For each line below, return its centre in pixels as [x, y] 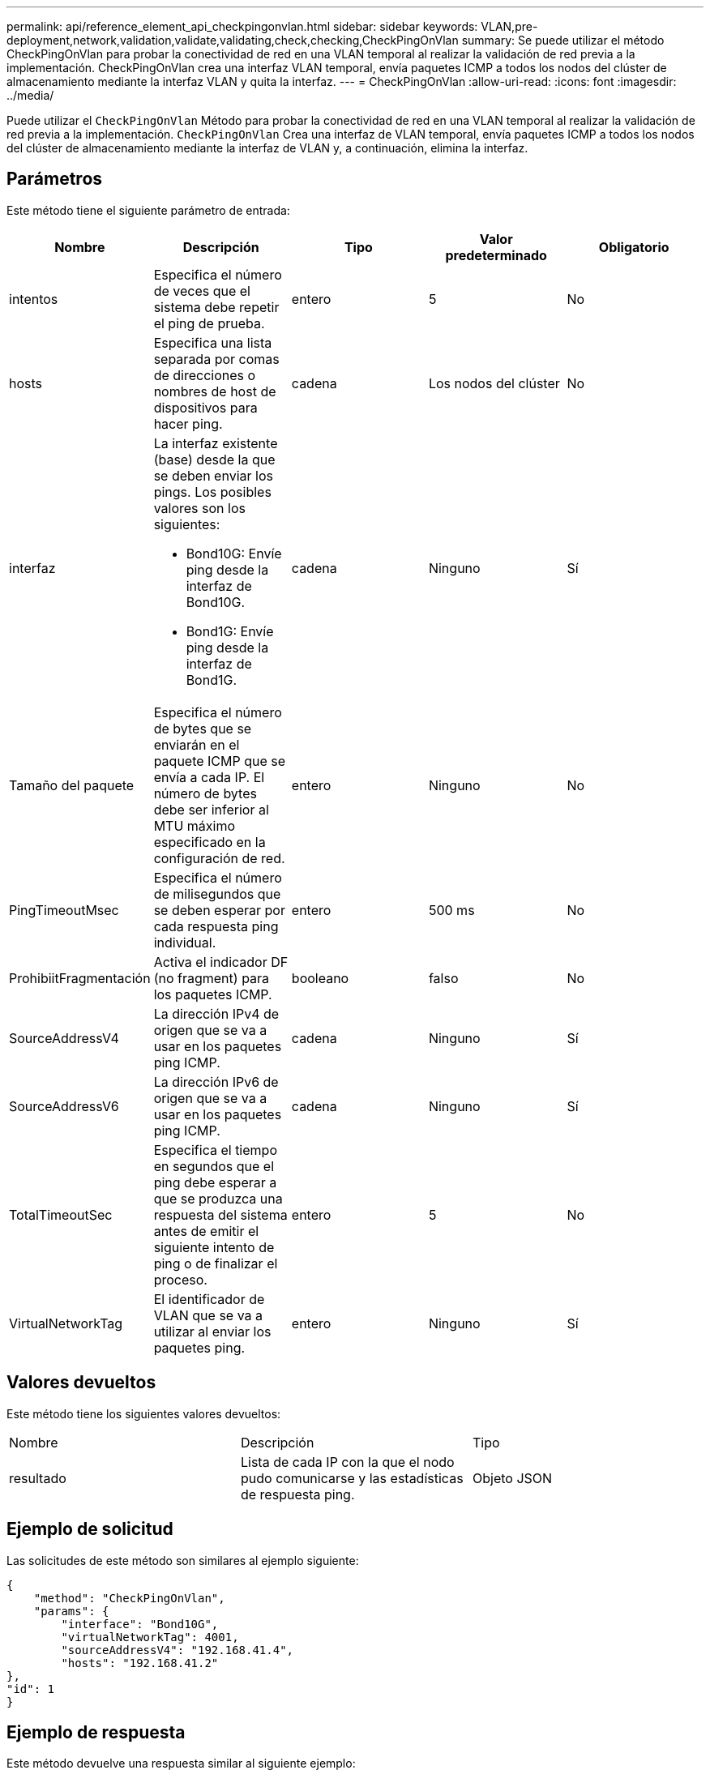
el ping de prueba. [209, 323]
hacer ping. [188, 423]
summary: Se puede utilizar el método [563, 40]
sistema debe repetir [216, 307]
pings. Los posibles [212, 492]
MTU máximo [195, 825]
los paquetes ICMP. [213, 994]
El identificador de [209, 1299]
